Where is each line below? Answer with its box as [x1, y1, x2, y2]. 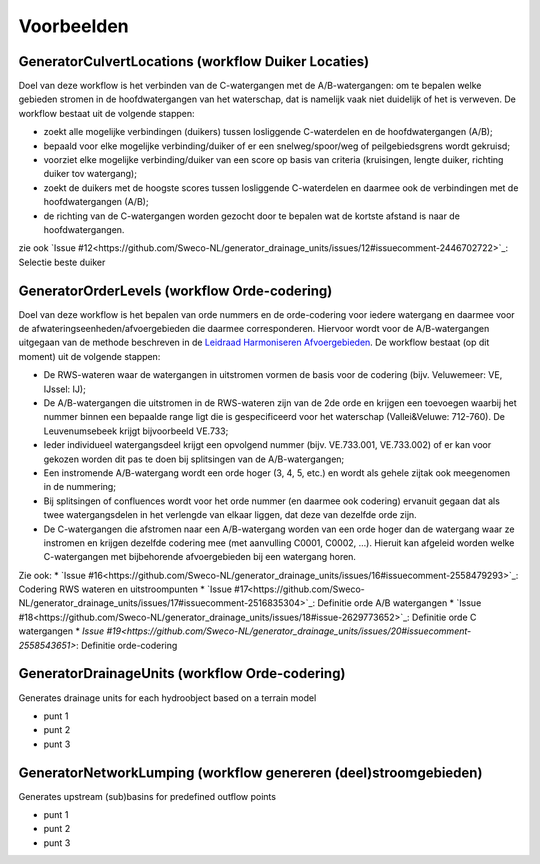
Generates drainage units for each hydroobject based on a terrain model [18, 691, 317, 704]
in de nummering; [43, 481, 117, 493]
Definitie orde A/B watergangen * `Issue [316, 597, 482, 609]
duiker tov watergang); [43, 168, 137, 180]
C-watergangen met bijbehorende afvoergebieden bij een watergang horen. [43, 551, 357, 563]
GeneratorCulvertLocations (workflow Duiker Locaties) [18, 53, 370, 70]
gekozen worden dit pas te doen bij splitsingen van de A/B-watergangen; [43, 453, 345, 465]
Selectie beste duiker [18, 256, 106, 268]
